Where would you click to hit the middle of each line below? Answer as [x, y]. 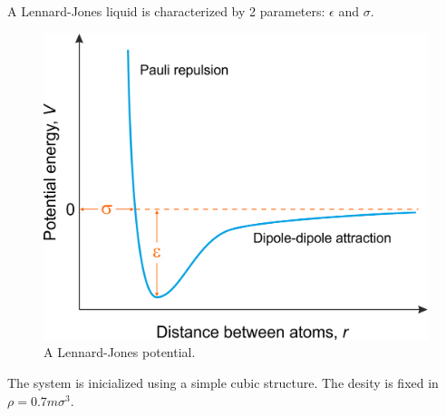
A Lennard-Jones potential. [120, 352]
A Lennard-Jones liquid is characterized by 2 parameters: [166, 11]
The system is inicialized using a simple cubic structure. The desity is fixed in [223, 383]
